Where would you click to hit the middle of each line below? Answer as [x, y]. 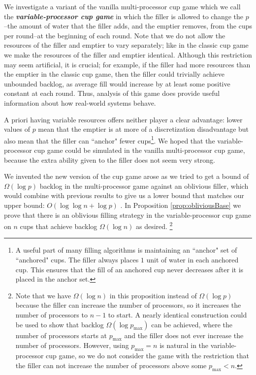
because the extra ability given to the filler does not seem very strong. [110, 159]
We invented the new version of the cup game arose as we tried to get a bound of [127, 176]
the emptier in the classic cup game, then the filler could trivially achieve [114, 74]
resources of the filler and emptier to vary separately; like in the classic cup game [126, 45]
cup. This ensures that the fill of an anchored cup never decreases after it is [129, 269]
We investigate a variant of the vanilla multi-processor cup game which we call [122, 6]
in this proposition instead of [153, 295]
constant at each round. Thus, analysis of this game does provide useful [112, 93]
